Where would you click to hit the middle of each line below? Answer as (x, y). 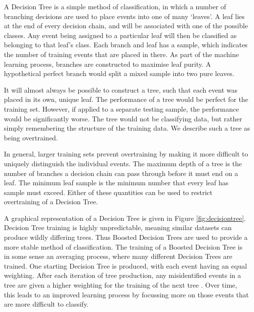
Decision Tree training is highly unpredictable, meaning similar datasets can (118, 227)
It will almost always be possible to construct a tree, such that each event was (121, 89)
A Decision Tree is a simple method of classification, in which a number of (115, 6)
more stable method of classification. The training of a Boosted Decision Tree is (123, 246)
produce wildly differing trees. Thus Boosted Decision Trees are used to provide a (126, 237)
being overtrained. (31, 137)
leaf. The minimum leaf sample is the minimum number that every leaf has (116, 183)
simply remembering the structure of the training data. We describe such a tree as (127, 128)
